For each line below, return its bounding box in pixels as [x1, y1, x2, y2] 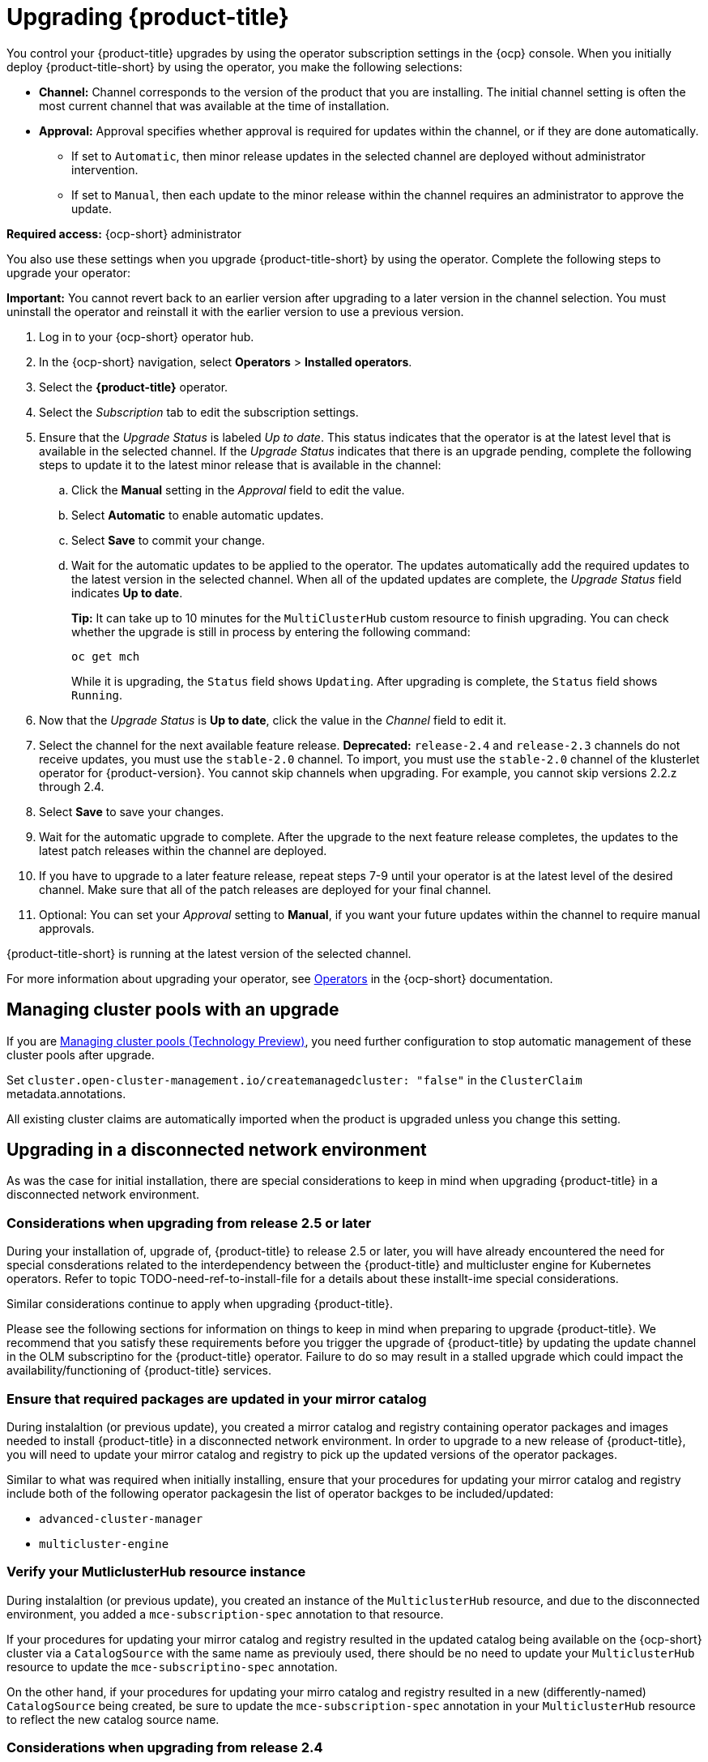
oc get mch [71, 649, 140, 663]
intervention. [71, 162, 139, 177]
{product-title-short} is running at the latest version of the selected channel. [6, 946, 412, 960]
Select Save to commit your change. [71, 532, 265, 547]
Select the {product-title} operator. [39, 379, 228, 394]
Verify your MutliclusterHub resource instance [6, 1563, 306, 1580]
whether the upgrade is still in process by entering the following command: [71, 624, 471, 639]
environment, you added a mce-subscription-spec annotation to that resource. [6, 1606, 444, 1621]
